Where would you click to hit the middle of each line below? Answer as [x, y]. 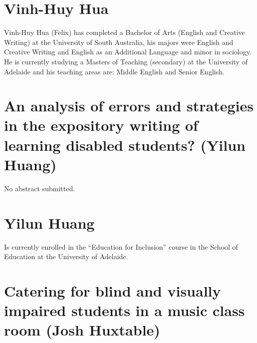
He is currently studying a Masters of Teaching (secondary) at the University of [126, 61]
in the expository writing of [101, 125]
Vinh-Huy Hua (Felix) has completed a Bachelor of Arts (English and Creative [125, 32]
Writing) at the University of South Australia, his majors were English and [119, 42]
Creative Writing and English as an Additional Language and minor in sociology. [128, 52]
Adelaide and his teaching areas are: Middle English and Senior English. [114, 71]
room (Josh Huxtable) [82, 330]
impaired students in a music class [125, 310]
